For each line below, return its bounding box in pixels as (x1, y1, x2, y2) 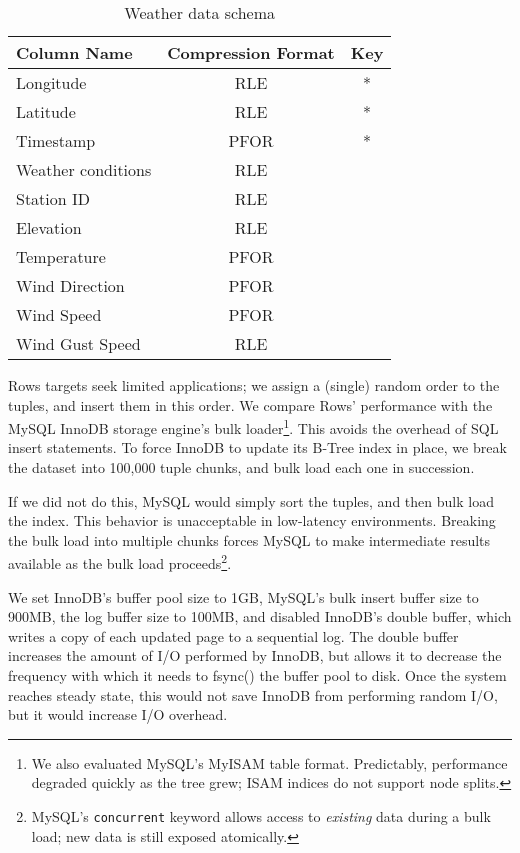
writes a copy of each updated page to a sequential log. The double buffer (8, 625, 459, 646)
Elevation (16, 216, 82, 239)
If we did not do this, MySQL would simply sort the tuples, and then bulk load (8, 490, 494, 511)
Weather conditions (16, 158, 152, 181)
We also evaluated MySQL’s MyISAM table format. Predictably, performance (31, 752, 508, 773)
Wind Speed (16, 303, 102, 326)
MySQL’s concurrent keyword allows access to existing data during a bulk (31, 806, 491, 826)
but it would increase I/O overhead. (8, 704, 228, 725)
